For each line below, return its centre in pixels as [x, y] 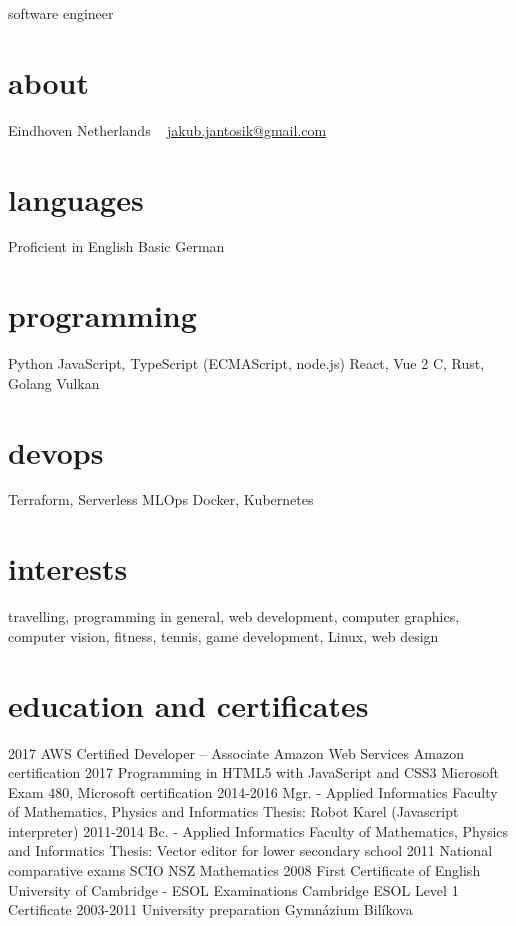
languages [76, 198]
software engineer [61, 13]
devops [56, 451]
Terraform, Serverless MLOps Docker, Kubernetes [161, 499]
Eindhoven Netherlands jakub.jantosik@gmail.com [167, 129]
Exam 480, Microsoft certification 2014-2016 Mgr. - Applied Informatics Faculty [253, 791]
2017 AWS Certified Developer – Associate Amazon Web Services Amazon [236, 752]
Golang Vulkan [54, 382]
